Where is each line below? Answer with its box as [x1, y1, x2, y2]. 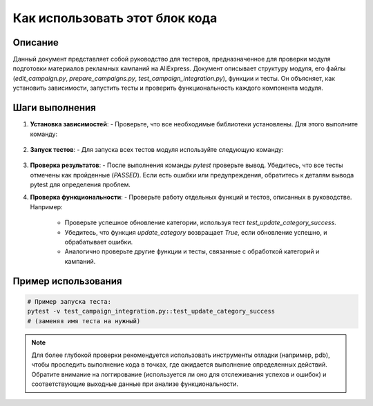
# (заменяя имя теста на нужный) [27, 317, 141, 325]
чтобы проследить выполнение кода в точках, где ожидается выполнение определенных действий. [31, 360, 327, 369]
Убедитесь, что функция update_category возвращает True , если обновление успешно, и [64, 228, 327, 236]
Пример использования [12, 275, 122, 287]
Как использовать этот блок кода [12, 10, 218, 26]
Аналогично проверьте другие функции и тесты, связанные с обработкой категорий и [64, 247, 320, 255]
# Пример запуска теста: [27, 298, 112, 305]
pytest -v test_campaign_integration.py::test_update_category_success [27, 307, 276, 316]
